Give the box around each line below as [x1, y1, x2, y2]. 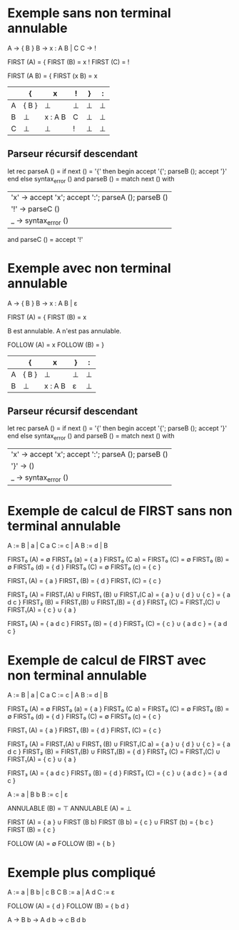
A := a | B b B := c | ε [7, 790, 68, 799]
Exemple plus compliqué [7, 864, 156, 881]
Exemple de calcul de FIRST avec [7, 652, 207, 668]
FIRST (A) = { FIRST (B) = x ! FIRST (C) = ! [7, 57, 130, 66]
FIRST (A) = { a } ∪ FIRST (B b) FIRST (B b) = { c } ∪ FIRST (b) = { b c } [7, 818, 214, 827]
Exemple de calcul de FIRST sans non [7, 502, 233, 519]
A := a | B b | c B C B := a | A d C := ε [7, 888, 116, 896]
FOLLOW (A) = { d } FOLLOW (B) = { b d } [7, 901, 130, 911]
